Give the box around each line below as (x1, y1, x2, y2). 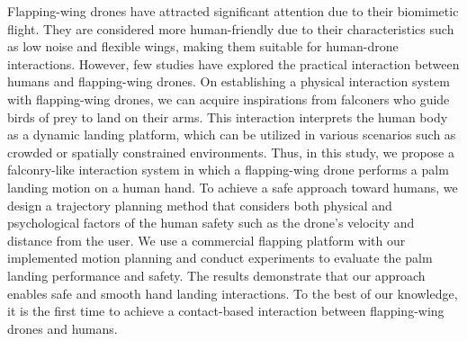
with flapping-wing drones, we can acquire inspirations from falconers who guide (7, 89, 450, 108)
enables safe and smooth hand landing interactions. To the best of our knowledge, (7, 283, 458, 302)
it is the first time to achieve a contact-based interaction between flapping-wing (7, 301, 445, 320)
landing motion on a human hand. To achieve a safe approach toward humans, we (7, 177, 458, 196)
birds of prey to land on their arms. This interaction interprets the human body (7, 107, 448, 126)
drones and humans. (7, 319, 118, 337)
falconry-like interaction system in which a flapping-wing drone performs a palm (7, 160, 449, 179)
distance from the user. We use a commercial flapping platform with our (7, 230, 406, 249)
